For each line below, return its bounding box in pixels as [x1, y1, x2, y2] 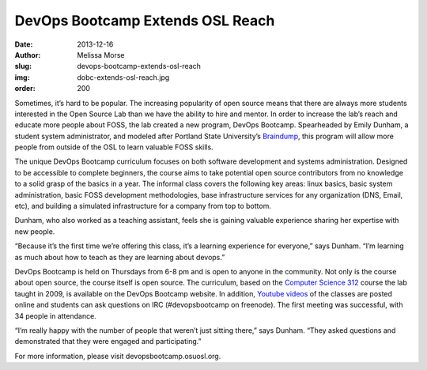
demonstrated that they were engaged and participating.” [14, 337, 202, 346]
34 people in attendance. [14, 311, 96, 320]
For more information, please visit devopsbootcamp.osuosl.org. [14, 351, 221, 361]
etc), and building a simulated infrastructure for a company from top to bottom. [14, 202, 272, 211]
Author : [14, 50, 41, 59]
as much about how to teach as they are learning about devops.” [14, 252, 225, 262]
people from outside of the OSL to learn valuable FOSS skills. [14, 142, 213, 152]
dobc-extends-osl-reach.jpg [77, 72, 170, 82]
